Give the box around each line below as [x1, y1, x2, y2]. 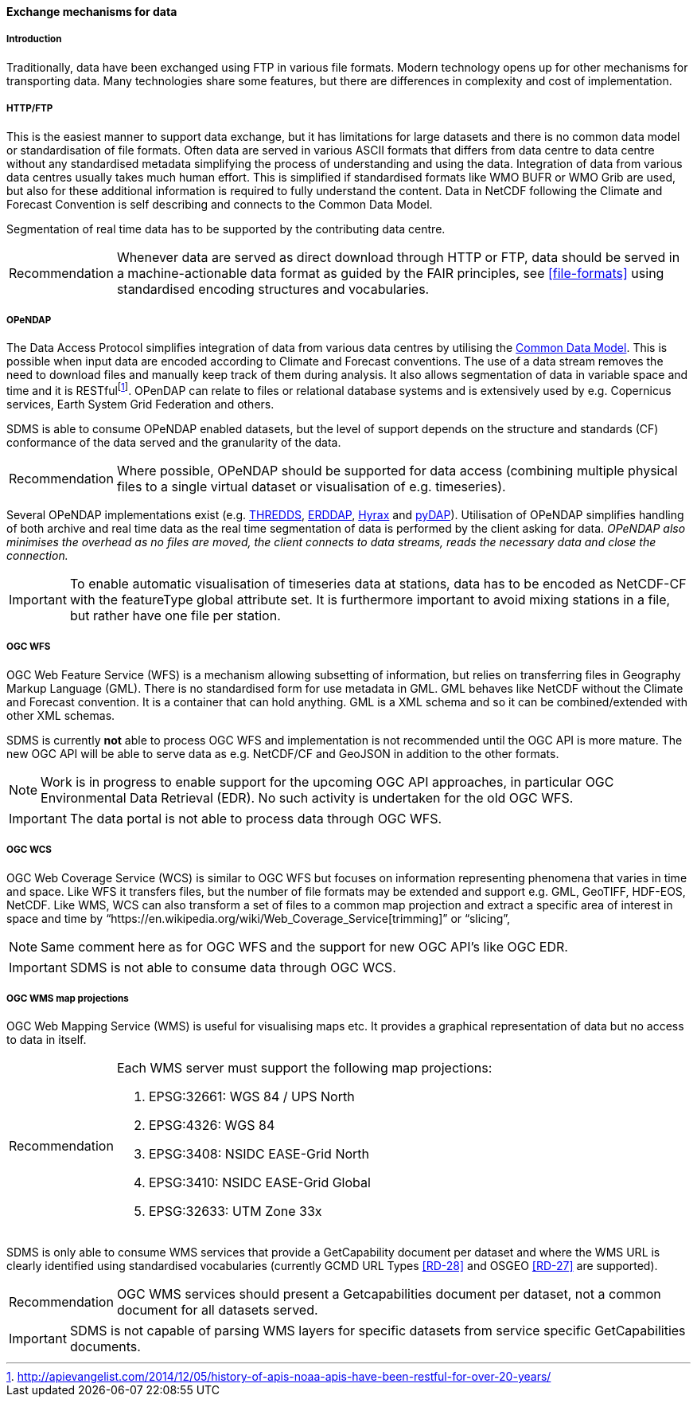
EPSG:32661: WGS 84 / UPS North [148, 1088, 355, 1105]
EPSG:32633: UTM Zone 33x [148, 1203, 322, 1220]
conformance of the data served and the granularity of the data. [6, 436, 341, 449]
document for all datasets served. [116, 1302, 318, 1319]
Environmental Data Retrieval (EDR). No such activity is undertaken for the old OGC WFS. [41, 789, 574, 806]
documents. [69, 1339, 141, 1355]
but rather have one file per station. [69, 608, 281, 623]
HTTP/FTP [6, 103, 53, 115]
